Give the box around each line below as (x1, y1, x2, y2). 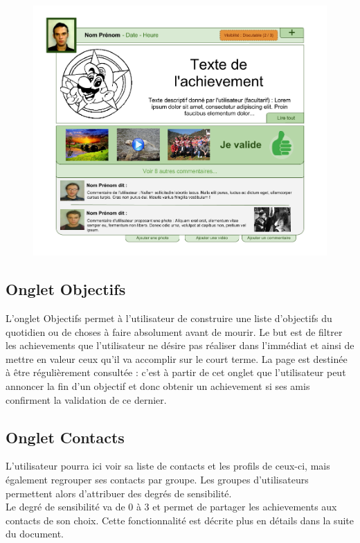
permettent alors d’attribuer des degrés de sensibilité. (6, 486, 232, 500)
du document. (6, 526, 64, 541)
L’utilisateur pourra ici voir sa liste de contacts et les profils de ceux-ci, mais (6, 459, 330, 473)
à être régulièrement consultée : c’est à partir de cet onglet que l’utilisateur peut (6, 365, 346, 380)
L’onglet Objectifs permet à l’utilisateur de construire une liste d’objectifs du (6, 311, 332, 325)
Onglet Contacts (6, 426, 125, 447)
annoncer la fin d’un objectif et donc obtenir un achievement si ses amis (6, 378, 310, 393)
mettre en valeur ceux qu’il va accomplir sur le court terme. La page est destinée (6, 351, 348, 366)
